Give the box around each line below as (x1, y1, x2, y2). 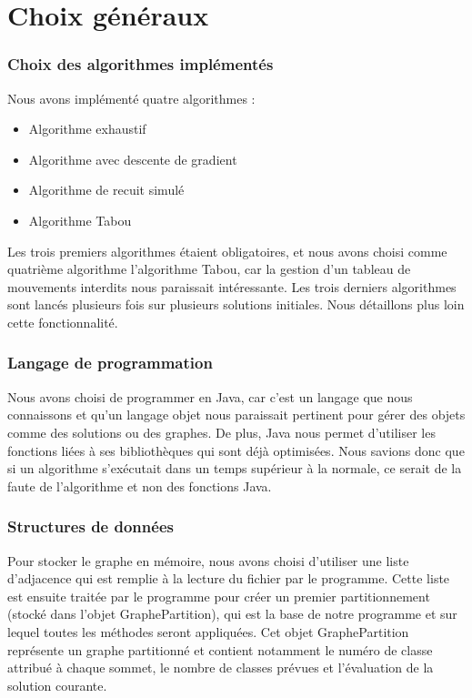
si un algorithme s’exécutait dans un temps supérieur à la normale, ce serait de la (7, 459, 462, 478)
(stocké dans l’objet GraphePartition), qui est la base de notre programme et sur (7, 604, 457, 623)
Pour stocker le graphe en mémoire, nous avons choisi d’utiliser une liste (7, 551, 409, 570)
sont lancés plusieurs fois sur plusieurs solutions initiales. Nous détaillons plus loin (7, 295, 465, 314)
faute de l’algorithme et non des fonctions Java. (7, 476, 272, 495)
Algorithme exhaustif (28, 119, 146, 138)
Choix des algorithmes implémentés (7, 53, 274, 76)
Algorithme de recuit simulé (28, 180, 185, 199)
